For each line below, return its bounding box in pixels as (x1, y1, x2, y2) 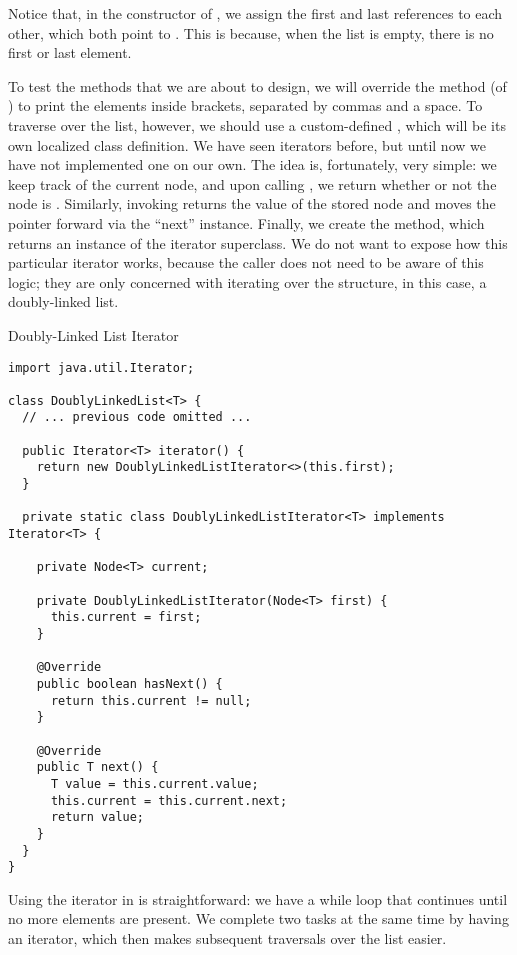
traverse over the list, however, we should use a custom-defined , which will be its (8, 114, 506, 135)
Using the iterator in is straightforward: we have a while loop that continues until (8, 888, 508, 909)
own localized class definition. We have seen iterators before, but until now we (8, 134, 486, 155)
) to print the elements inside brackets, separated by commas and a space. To (8, 95, 483, 116)
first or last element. (8, 42, 132, 63)
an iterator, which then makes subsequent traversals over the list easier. (8, 928, 447, 949)
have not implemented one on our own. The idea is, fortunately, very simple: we (8, 154, 497, 175)
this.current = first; (50, 610, 202, 625)
